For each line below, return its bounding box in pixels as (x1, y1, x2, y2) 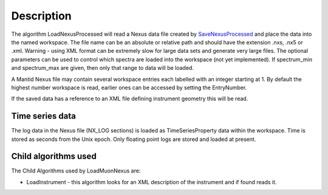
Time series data (11, 111, 76, 121)
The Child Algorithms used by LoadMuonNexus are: (11, 167, 141, 174)
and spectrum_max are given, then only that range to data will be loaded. (11, 64, 194, 72)
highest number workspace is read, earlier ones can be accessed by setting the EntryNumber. (11, 84, 247, 91)
